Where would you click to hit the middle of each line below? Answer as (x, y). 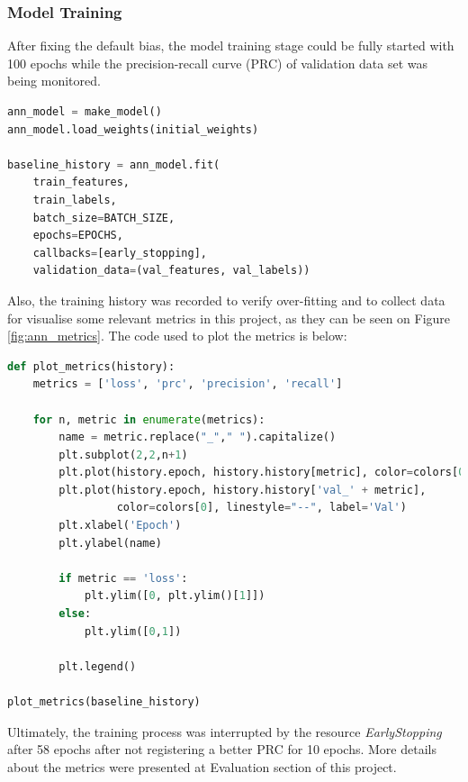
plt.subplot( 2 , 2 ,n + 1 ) (123, 455)
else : (75, 614)
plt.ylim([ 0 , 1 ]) (133, 631)
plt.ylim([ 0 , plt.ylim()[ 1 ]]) (175, 596)
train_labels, (75, 200)
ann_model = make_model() (85, 112)
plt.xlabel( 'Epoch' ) (120, 526)
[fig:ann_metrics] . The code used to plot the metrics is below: (177, 336)
